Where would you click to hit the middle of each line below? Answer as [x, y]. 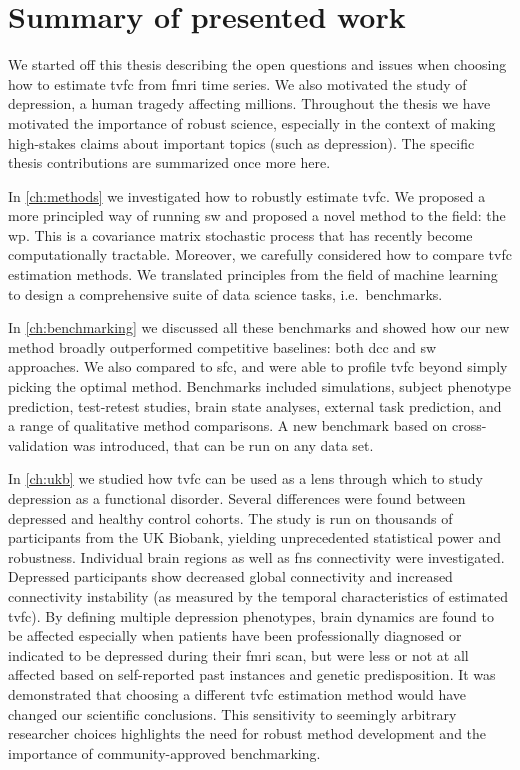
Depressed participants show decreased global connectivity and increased [230, 576]
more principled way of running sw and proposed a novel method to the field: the [257, 215]
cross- [469, 425]
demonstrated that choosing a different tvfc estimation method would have [237, 693]
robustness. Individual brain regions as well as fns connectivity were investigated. [256, 556]
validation [38, 444]
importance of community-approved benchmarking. [164, 752]
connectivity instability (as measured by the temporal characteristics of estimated [258, 595]
